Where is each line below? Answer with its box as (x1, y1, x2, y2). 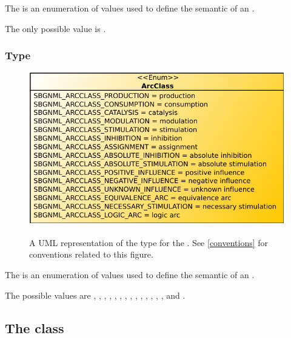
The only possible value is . (5, 22, 106, 34)
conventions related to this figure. (29, 248, 153, 261)
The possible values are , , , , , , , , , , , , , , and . (5, 288, 186, 301)
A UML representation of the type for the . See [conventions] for (29, 236, 269, 249)
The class (5, 318, 64, 337)
